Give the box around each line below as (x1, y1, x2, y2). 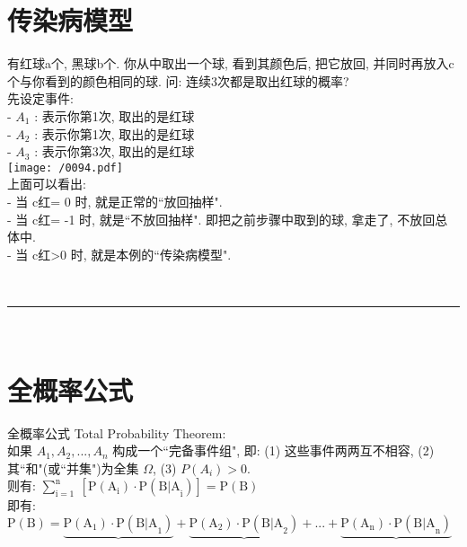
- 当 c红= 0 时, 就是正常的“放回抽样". (7, 191, 223, 210)
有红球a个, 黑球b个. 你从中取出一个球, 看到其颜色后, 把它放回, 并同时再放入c (7, 54, 454, 73)
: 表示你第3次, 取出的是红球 (34, 142, 195, 161)
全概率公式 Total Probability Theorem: (7, 423, 226, 442)
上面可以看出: (7, 174, 86, 193)
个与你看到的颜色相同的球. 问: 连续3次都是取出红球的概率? (7, 71, 349, 90)
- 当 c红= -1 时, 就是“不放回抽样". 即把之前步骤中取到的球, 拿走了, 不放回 (7, 209, 436, 228)
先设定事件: (7, 89, 74, 108)
